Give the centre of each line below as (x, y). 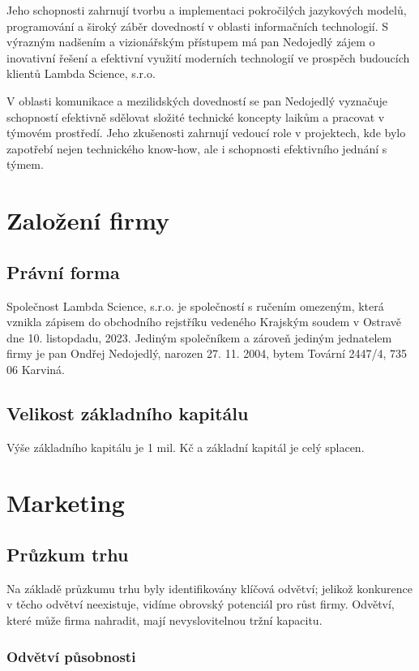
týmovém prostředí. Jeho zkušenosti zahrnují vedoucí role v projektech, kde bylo (206, 133)
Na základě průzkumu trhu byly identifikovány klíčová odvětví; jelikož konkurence (210, 588)
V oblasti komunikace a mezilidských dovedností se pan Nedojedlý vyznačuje (197, 100)
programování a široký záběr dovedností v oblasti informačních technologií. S (198, 26)
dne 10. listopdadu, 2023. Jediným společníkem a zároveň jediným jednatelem (199, 337)
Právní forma (63, 271)
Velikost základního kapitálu (128, 413)
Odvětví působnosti (71, 656)
